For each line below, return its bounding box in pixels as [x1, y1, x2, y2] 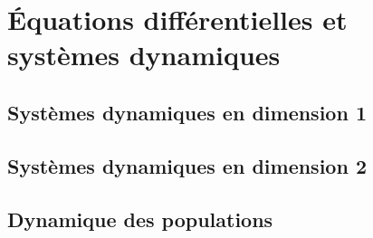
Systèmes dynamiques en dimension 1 [7, 98, 367, 126]
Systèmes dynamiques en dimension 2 [7, 151, 367, 179]
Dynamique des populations [7, 205, 273, 233]
